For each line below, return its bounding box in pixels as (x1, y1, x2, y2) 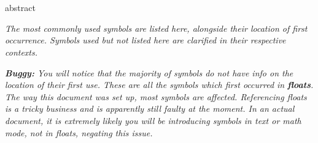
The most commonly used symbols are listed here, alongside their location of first (5, 21, 308, 34)
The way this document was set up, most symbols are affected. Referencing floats (5, 90, 307, 103)
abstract (5, 1, 36, 14)
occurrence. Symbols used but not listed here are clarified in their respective (5, 34, 286, 46)
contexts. (5, 45, 38, 58)
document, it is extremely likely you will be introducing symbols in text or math (5, 114, 301, 127)
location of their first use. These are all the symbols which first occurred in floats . (5, 78, 314, 91)
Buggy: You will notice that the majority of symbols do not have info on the (5, 66, 293, 79)
